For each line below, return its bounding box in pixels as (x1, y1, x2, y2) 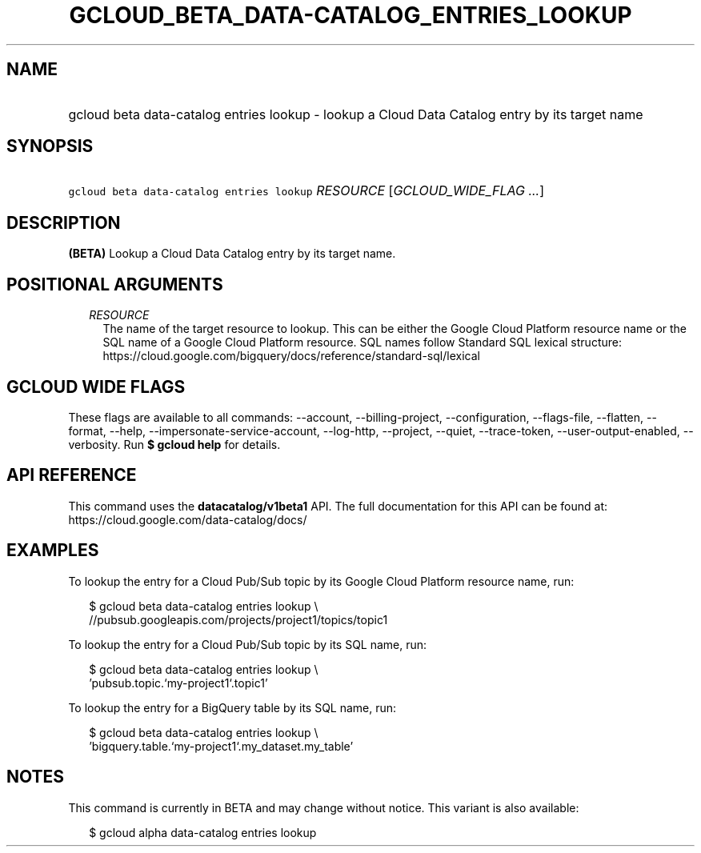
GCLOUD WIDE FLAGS (6, 376, 186, 397)
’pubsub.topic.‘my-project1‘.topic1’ (89, 675, 268, 690)
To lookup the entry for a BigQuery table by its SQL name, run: (68, 700, 397, 715)
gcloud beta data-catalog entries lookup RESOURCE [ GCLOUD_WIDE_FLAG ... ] (68, 182, 545, 199)
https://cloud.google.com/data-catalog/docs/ (68, 512, 307, 527)
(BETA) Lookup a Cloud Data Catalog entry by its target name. (68, 246, 396, 261)
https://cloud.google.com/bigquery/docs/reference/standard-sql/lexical (102, 349, 480, 363)
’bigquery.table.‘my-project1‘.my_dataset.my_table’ (89, 739, 354, 753)
